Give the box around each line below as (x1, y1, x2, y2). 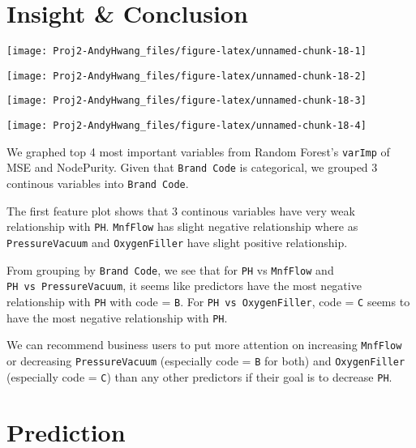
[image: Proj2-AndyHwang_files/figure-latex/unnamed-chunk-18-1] (6, 45, 367, 58)
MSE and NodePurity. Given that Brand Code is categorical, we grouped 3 (6, 159, 378, 176)
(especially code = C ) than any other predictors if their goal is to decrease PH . (6, 368, 392, 385)
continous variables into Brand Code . (6, 175, 189, 192)
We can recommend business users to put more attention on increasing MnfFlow (6, 336, 402, 353)
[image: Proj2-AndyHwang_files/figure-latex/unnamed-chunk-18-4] (6, 120, 367, 132)
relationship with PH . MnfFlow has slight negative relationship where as (6, 218, 358, 235)
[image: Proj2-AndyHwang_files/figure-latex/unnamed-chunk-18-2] (6, 70, 367, 82)
